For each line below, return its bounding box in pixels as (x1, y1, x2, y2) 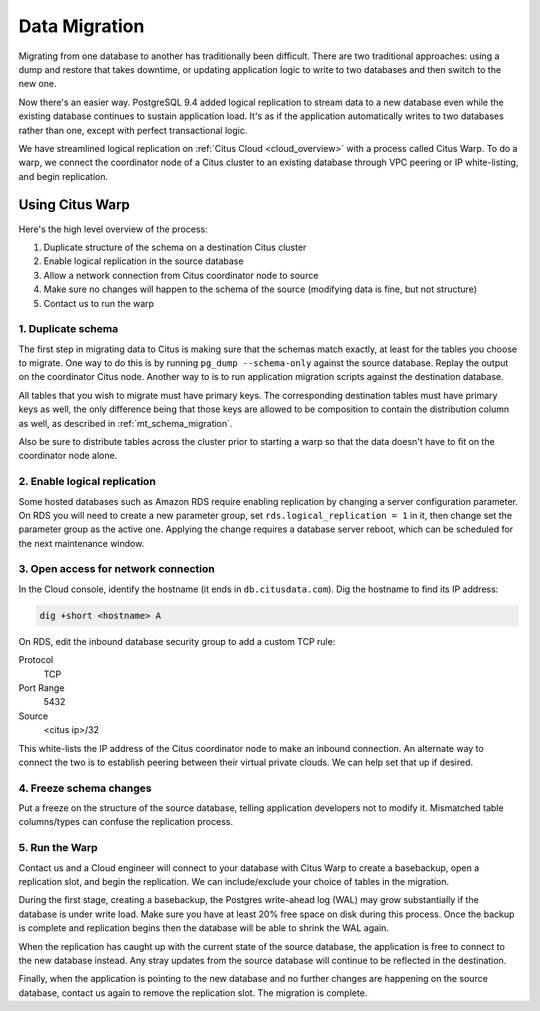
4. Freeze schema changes (18, 781, 152, 795)
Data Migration (18, 15, 145, 37)
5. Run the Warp (18, 841, 99, 855)
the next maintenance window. (18, 537, 145, 549)
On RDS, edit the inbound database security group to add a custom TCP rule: (18, 635, 336, 647)
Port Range (18, 682, 65, 694)
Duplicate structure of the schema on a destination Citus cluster (43, 241, 307, 253)
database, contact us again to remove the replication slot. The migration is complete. (18, 986, 368, 999)
